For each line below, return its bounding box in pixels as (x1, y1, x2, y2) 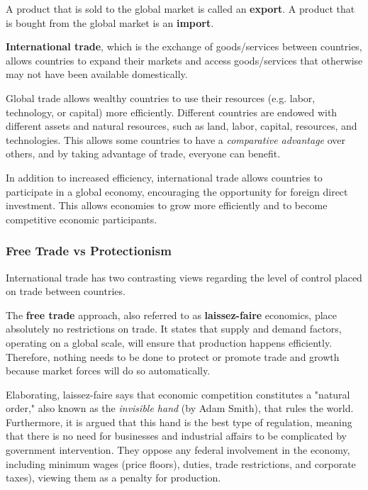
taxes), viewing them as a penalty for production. (6, 470, 221, 485)
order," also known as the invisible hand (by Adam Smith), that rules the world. (6, 401, 354, 416)
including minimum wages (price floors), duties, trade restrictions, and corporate (6, 456, 356, 471)
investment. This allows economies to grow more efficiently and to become (6, 198, 328, 213)
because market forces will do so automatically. (6, 363, 211, 378)
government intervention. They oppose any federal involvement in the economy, (6, 442, 350, 457)
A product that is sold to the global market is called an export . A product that (6, 1, 355, 16)
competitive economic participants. (6, 211, 157, 226)
